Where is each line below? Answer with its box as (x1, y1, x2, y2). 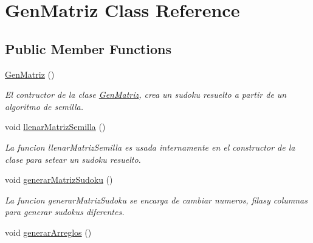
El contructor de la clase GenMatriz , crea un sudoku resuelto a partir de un (5, 88, 287, 101)
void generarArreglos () (5, 225, 92, 238)
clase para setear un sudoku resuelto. (5, 152, 141, 165)
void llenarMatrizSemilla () (5, 120, 106, 133)
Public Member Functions (5, 39, 171, 58)
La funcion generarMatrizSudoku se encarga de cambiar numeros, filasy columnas (5, 193, 308, 206)
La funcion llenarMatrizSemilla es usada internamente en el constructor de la (5, 140, 295, 153)
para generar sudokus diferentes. (5, 205, 125, 218)
